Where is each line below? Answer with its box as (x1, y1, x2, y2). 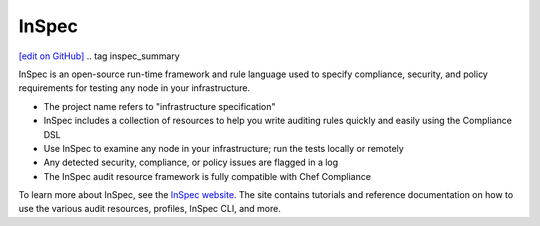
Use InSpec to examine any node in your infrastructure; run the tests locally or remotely (43, 142, 404, 154)
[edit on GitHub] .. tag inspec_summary (18, 50, 180, 62)
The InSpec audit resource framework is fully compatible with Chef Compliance (43, 170, 372, 182)
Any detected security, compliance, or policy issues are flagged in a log (43, 156, 339, 169)
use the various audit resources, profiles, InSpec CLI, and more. (18, 203, 282, 215)
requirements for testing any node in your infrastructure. (18, 82, 250, 94)
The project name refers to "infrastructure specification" (43, 100, 276, 112)
